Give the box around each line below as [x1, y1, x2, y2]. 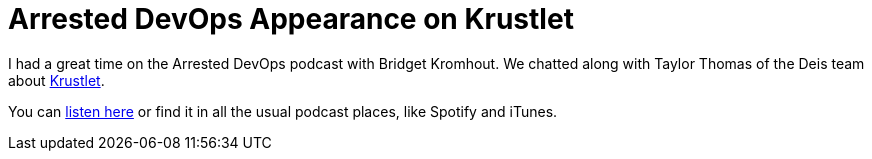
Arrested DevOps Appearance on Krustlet [8, 2, 574, 36]
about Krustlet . [8, 71, 105, 89]
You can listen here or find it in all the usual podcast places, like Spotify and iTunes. [8, 102, 558, 120]
